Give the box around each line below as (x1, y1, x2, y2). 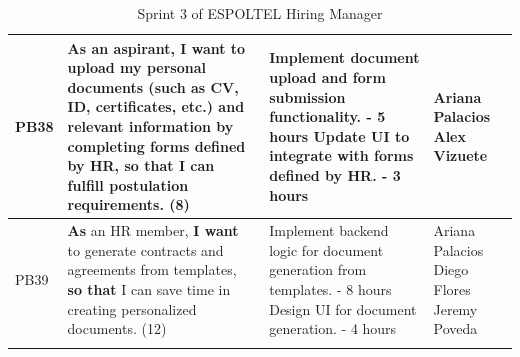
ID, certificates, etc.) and (67, 96, 245, 117)
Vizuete (433, 145, 488, 166)
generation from (269, 259, 367, 280)
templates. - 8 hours (269, 278, 392, 299)
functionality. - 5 (269, 106, 386, 127)
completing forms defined (67, 135, 246, 156)
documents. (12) (67, 318, 167, 339)
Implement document (269, 47, 420, 68)
